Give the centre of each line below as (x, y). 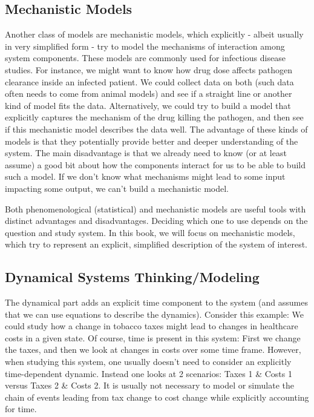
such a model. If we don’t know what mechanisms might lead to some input (145, 176)
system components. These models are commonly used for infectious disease (145, 58)
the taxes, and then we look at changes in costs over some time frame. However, (153, 350)
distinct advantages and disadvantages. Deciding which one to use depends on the (156, 221)
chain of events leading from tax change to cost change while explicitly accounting (157, 397)
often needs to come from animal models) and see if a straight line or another (149, 94)
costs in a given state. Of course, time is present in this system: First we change (153, 337)
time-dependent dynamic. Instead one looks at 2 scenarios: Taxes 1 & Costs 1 (149, 373)
